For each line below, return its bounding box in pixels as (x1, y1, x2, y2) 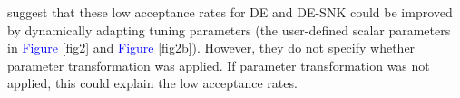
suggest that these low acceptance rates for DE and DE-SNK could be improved (7, 3, 453, 21)
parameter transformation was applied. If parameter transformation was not (7, 55, 430, 74)
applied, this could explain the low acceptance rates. (7, 73, 298, 93)
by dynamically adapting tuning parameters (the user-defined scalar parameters (7, 20, 451, 39)
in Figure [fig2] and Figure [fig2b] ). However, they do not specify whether (7, 38, 416, 57)
